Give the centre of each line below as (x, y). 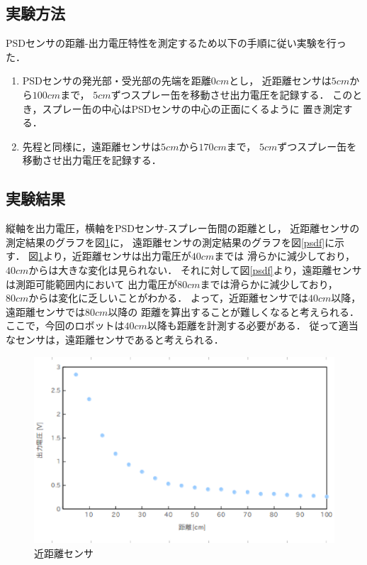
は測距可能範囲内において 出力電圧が (92, 284)
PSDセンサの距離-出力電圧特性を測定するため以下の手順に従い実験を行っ (176, 43)
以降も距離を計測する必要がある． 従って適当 (253, 325)
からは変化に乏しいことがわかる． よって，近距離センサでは (168, 298)
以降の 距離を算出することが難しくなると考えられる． (234, 311)
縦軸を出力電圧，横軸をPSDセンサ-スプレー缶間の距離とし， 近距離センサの (183, 228)
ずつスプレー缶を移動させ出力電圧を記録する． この (232, 94)
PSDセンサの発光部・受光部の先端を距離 (117, 81)
